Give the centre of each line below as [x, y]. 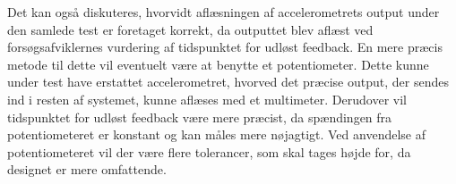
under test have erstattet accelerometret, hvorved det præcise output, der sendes [228, 82]
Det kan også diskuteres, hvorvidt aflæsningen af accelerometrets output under [224, 12]
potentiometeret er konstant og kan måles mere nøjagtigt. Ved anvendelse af [216, 134]
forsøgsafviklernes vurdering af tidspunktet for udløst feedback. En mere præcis [225, 47]
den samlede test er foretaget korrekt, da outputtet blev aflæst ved [190, 29]
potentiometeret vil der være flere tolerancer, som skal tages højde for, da [209, 151]
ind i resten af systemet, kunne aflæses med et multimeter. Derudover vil [207, 99]
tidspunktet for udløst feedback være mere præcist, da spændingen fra [200, 117]
